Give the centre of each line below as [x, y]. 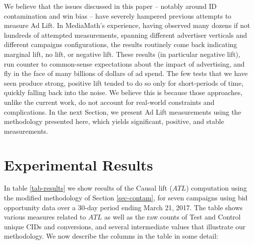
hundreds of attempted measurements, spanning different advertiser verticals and [126, 35]
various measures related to [45, 217]
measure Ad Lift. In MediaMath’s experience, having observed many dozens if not [127, 25]
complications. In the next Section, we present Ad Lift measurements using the [123, 111]
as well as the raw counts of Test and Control [172, 217]
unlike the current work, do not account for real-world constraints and [109, 102]
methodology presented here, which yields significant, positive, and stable [114, 121]
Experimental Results [78, 164]
